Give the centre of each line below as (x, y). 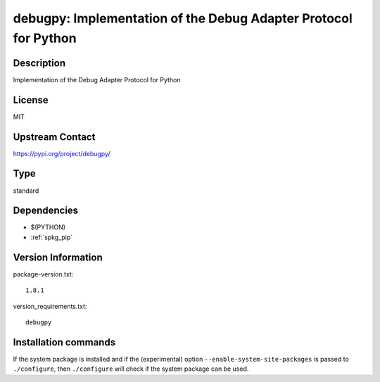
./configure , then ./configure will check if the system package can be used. (131, 369)
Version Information (58, 257)
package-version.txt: (43, 274)
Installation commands (64, 342)
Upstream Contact (54, 137)
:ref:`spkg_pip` (52, 237)
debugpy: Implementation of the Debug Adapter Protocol (183, 18)
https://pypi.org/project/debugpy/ (62, 153)
